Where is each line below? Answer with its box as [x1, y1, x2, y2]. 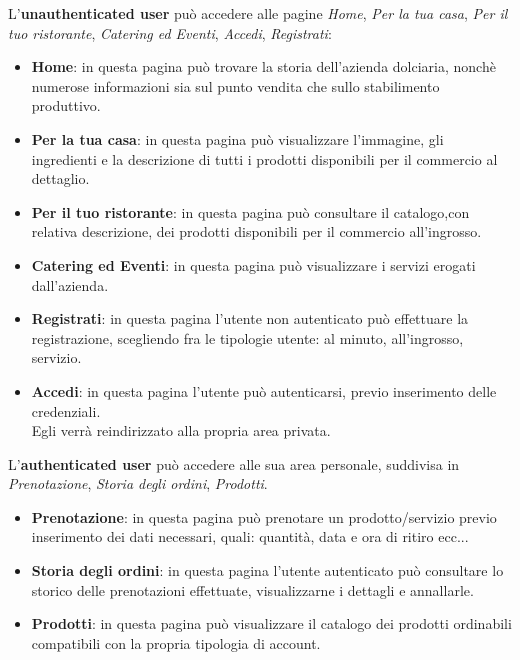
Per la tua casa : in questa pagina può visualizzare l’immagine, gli [31, 128, 444, 149]
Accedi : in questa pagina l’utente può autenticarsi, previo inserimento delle [31, 380, 497, 401]
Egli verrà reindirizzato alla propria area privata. [31, 420, 331, 441]
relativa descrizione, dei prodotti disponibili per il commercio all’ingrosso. [31, 221, 482, 242]
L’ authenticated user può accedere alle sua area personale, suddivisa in [8, 453, 460, 474]
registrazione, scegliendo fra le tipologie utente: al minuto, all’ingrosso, [31, 327, 464, 348]
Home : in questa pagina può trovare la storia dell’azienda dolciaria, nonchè [31, 56, 496, 77]
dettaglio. [31, 168, 90, 189]
